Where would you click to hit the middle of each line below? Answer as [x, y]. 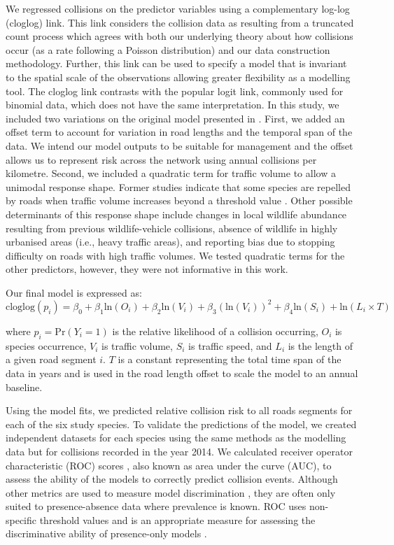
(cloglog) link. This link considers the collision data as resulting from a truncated [180, 22]
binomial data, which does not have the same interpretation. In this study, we [173, 105]
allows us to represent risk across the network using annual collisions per [161, 159]
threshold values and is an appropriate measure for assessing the [177, 519]
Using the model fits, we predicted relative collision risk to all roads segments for [179, 410]
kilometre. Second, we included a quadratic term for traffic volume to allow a [171, 173]
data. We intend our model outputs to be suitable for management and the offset [180, 145]
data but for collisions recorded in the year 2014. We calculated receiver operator [179, 451]
